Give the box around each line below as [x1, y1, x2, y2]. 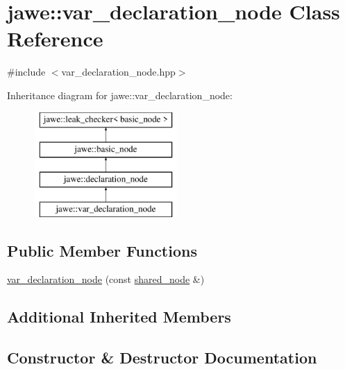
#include [7, 65, 46, 79]
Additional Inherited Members [7, 306, 231, 327]
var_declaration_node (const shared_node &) [7, 272, 205, 286]
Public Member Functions [7, 239, 197, 261]
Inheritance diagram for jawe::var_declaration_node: [7, 87, 233, 102]
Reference [7, 24, 103, 53]
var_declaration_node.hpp [61, 65, 176, 79]
